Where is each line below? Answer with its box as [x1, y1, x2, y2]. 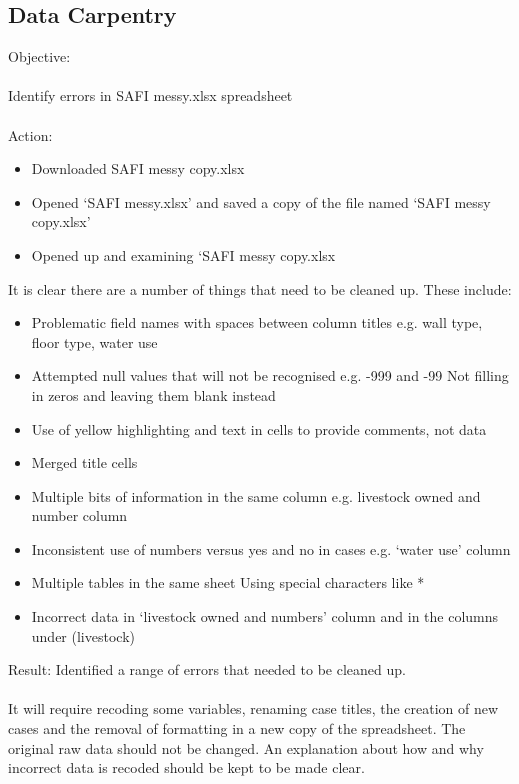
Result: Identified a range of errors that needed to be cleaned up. [8, 659, 406, 680]
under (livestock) [31, 625, 135, 646]
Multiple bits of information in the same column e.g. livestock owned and [31, 485, 481, 506]
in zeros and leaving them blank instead [31, 384, 276, 405]
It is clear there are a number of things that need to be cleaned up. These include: [8, 278, 512, 299]
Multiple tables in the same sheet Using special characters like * [31, 572, 425, 593]
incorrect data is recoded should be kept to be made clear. [8, 757, 365, 778]
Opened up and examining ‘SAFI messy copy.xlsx [31, 244, 336, 265]
